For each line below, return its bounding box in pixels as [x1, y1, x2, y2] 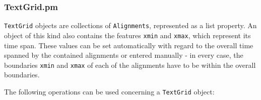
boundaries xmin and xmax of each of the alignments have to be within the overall [4, 59, 256, 70]
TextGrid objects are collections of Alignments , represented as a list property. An [4, 20, 257, 31]
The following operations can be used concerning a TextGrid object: [4, 86, 215, 96]
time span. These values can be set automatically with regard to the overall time [4, 40, 253, 50]
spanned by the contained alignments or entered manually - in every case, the [4, 50, 243, 60]
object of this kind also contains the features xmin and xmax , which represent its [4, 30, 251, 40]
